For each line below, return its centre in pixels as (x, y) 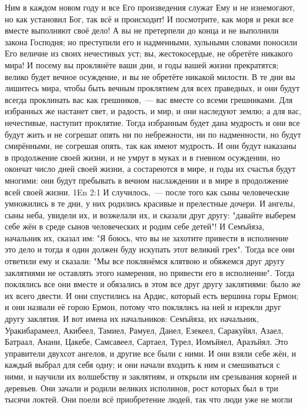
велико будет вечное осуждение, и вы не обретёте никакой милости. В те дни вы (150, 76)
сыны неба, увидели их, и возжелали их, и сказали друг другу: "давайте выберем (150, 215)
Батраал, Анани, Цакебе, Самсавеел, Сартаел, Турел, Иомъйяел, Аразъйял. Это (147, 342)
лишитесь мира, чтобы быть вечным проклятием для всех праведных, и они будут (152, 88)
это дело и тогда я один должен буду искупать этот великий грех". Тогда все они (150, 249)
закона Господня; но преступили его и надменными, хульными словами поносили (151, 41)
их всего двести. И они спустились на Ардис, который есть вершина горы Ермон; (152, 295)
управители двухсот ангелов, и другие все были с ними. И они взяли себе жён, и (150, 353)
